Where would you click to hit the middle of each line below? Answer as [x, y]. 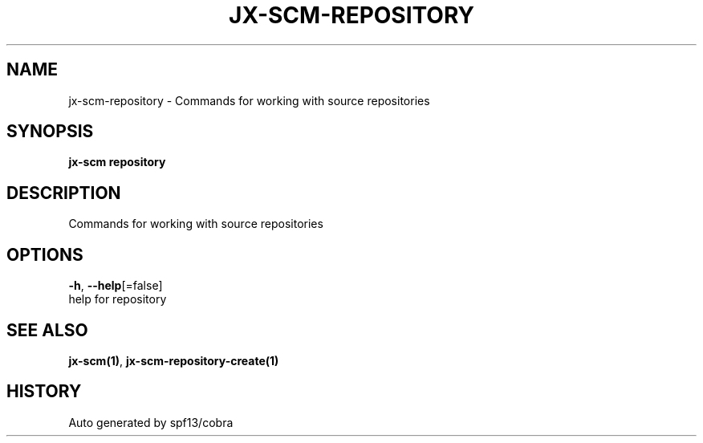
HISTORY [44, 392]
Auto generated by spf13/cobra [151, 422]
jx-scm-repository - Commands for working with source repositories [249, 100]
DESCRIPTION [64, 193]
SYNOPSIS [50, 132]
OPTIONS [45, 254]
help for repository [118, 299]
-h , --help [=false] [116, 286]
